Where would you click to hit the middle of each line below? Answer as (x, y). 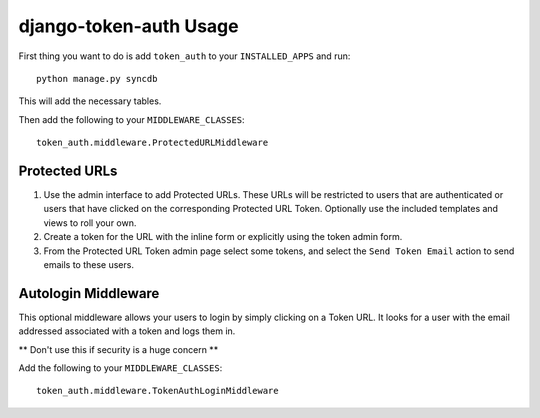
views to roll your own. (90, 222)
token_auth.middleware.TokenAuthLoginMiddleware (157, 391)
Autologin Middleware (89, 293)
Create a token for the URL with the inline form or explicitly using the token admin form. (223, 237)
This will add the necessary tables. (90, 101)
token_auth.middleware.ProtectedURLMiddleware (152, 143)
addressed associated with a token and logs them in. (127, 331)
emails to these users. (89, 264)
